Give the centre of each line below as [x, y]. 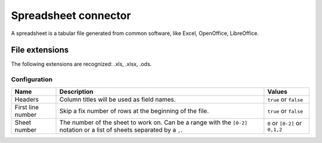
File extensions [40, 50]
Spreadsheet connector [71, 15]
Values [277, 91]
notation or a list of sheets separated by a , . [121, 129]
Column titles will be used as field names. [117, 99]
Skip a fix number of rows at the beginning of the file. [134, 111]
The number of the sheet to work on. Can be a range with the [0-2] [153, 122]
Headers [27, 99]
